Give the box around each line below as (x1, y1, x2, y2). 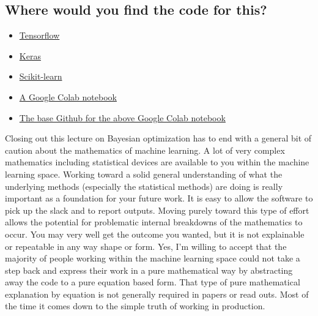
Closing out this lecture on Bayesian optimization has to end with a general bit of (5, 132, 312, 145)
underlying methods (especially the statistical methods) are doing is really (5, 179, 283, 192)
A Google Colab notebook (19, 90, 117, 103)
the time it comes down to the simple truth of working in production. (5, 299, 265, 312)
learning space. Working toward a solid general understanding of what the (5, 167, 283, 180)
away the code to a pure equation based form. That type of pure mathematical (5, 276, 300, 288)
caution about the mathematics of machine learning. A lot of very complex (5, 143, 285, 156)
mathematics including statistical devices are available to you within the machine (5, 156, 309, 168)
